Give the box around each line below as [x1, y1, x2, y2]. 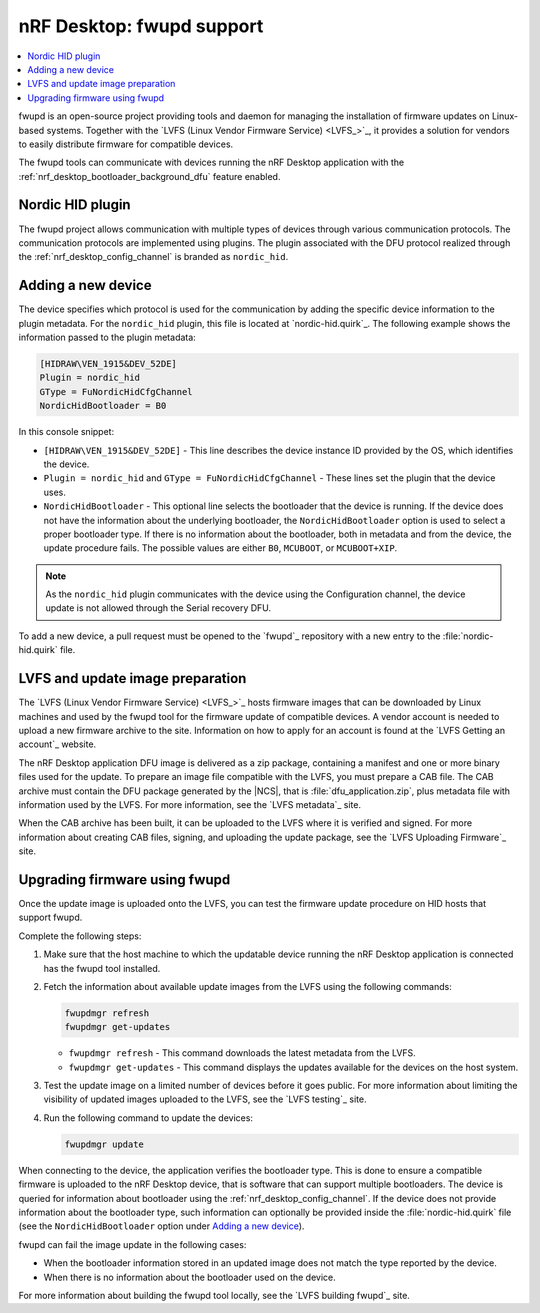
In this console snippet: [18, 426, 115, 438]
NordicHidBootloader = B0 [39, 400, 167, 412]
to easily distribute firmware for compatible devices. [18, 138, 234, 150]
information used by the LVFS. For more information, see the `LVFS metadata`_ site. [18, 798, 362, 810]
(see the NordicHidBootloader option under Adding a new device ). [18, 1220, 305, 1232]
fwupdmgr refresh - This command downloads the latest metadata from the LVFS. [68, 1047, 417, 1059]
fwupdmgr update [64, 1138, 145, 1150]
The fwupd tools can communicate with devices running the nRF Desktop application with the [18, 156, 405, 169]
